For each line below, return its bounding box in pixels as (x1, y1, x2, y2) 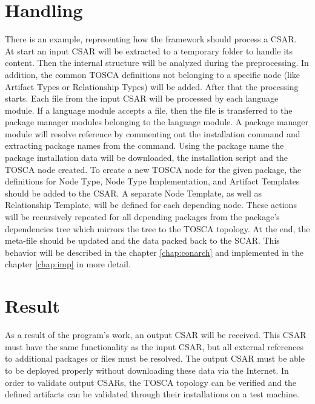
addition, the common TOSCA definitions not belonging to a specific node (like (5, 68, 300, 80)
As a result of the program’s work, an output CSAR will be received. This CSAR (5, 328, 307, 341)
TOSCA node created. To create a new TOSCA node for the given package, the (5, 163, 302, 175)
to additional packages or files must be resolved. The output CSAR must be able (5, 352, 305, 365)
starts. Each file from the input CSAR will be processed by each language (5, 92, 279, 105)
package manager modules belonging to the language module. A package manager (5, 116, 309, 128)
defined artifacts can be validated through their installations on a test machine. (5, 388, 299, 400)
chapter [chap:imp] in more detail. (5, 258, 131, 270)
